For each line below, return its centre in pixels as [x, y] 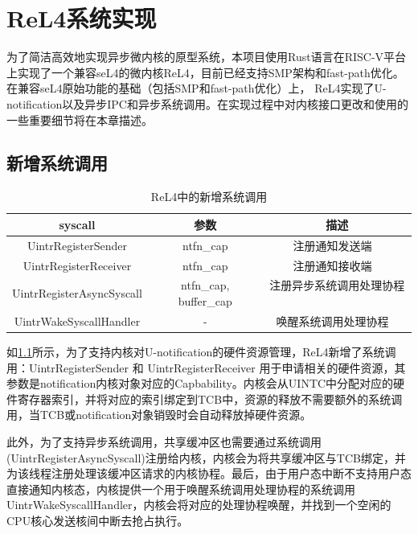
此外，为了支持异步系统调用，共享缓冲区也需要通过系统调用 [164, 441]
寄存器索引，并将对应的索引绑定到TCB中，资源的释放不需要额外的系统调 [210, 398]
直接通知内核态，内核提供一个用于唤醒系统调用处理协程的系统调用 [181, 489]
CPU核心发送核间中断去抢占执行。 [98, 520]
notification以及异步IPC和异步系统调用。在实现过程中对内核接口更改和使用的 [207, 103]
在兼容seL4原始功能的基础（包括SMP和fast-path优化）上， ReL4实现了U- [197, 88]
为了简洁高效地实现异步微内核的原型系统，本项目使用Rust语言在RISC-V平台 [207, 57]
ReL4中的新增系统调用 [209, 197]
